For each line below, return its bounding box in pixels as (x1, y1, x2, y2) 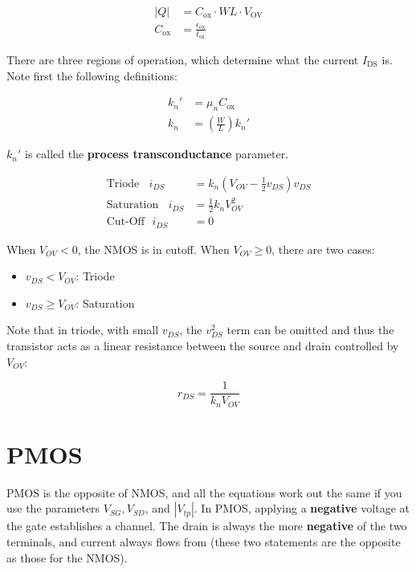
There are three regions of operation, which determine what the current (6, 51, 359, 68)
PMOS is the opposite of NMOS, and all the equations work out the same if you (6, 484, 402, 500)
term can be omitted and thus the (226, 321, 394, 338)
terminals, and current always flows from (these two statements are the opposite (6, 533, 401, 550)
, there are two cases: (271, 240, 375, 257)
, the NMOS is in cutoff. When (77, 240, 230, 257)
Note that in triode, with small (6, 321, 159, 338)
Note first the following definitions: (6, 67, 177, 84)
